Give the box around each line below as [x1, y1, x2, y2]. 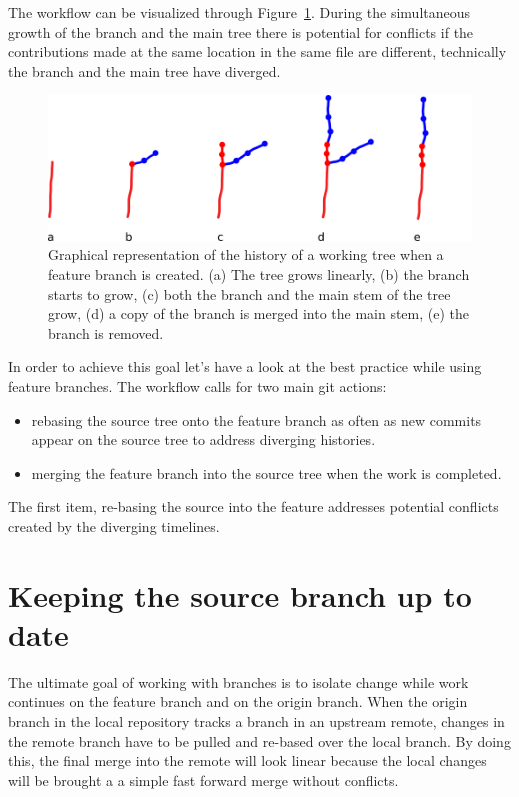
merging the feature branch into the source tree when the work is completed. [31, 462, 502, 483]
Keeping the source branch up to [8, 574, 472, 615]
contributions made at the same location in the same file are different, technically [8, 41, 507, 62]
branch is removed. [48, 322, 164, 343]
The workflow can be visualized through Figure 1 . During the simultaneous [8, 2, 471, 22]
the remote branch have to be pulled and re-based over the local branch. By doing [8, 730, 511, 751]
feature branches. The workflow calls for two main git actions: [8, 375, 387, 396]
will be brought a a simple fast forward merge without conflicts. [8, 769, 399, 790]
